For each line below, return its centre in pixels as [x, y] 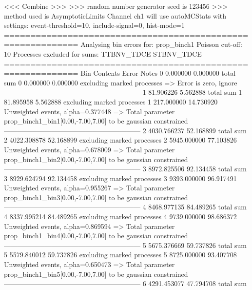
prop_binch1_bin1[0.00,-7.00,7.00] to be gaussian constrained [96, 121]
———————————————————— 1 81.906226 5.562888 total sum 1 [123, 92]
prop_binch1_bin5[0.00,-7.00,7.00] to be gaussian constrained [96, 274]
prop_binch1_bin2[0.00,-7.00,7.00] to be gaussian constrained [96, 159]
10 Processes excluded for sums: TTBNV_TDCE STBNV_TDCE [103, 53]
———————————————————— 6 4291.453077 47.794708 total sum [125, 283]
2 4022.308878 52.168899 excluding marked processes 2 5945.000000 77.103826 [120, 140]
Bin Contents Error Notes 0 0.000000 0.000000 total [158, 73]
